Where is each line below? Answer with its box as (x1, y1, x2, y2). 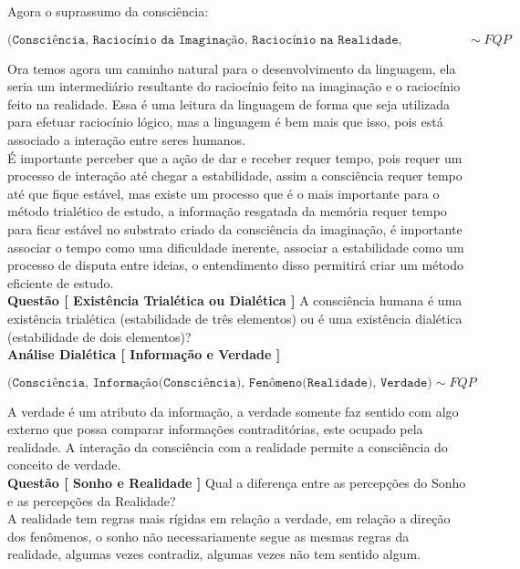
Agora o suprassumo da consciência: (7, 2, 209, 20)
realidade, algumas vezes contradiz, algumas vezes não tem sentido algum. (7, 544, 421, 564)
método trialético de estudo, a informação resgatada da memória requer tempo (7, 202, 447, 221)
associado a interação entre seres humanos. (7, 129, 246, 149)
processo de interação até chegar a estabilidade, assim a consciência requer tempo (7, 166, 463, 185)
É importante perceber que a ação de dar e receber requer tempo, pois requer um (7, 148, 463, 167)
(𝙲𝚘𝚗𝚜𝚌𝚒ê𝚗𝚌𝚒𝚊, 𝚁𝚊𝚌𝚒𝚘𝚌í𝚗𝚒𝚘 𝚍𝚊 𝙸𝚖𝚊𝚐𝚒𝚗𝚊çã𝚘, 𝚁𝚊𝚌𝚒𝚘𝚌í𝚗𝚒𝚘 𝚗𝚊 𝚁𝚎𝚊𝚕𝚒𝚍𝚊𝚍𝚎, (7, 33, 402, 47)
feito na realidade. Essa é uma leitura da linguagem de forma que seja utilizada (7, 94, 451, 113)
